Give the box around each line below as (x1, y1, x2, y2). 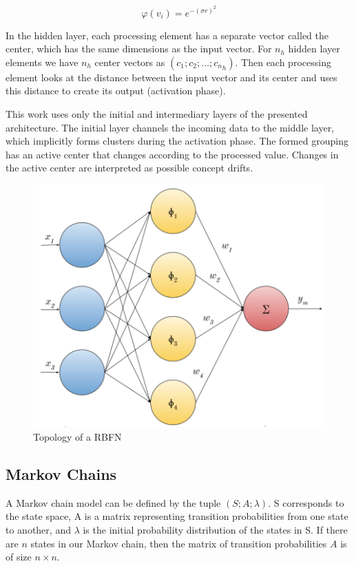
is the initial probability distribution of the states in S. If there (83, 523, 348, 537)
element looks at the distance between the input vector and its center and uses (6, 70, 337, 84)
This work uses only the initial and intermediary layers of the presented (6, 106, 308, 120)
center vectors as (94, 54, 165, 69)
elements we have (6, 54, 79, 69)
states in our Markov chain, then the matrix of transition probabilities (30, 536, 327, 550)
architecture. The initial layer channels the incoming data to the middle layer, (6, 120, 335, 134)
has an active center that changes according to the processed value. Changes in (6, 147, 339, 161)
